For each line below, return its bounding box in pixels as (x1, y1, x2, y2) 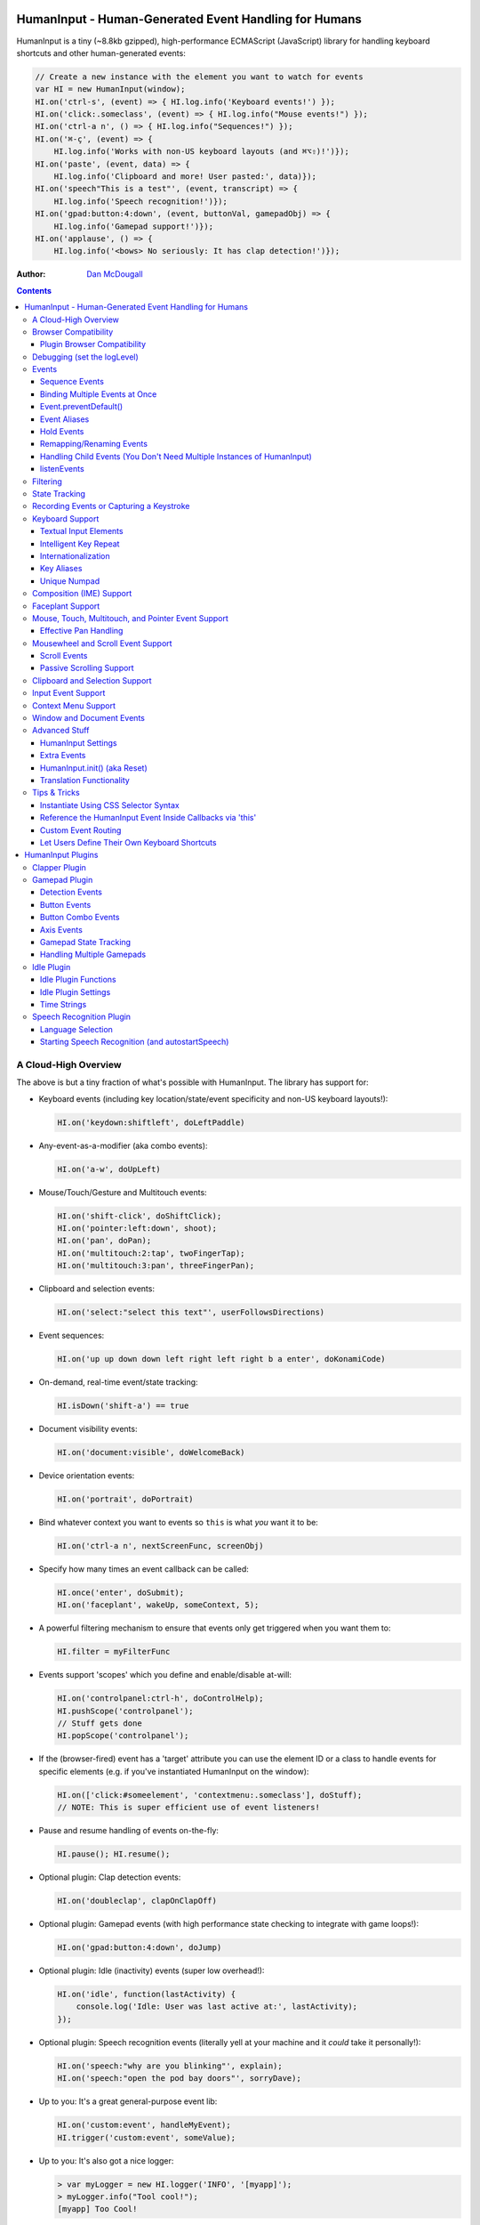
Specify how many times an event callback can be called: (38, 1563, 249, 1574)
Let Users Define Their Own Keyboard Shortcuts (40, 837, 217, 847)
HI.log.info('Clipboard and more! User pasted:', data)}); (53, 172, 317, 182)
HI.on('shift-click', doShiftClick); (57, 1210, 222, 1221)
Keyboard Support (32, 513, 100, 524)
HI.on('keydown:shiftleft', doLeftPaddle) (57, 1117, 245, 1128)
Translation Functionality (40, 774, 131, 785)
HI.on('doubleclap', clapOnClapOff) (57, 1896, 218, 1906)
